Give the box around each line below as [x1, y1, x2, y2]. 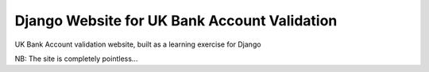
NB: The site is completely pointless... [14, 54, 138, 63]
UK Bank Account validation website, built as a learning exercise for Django [14, 40, 261, 49]
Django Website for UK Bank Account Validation [14, 12, 338, 29]
